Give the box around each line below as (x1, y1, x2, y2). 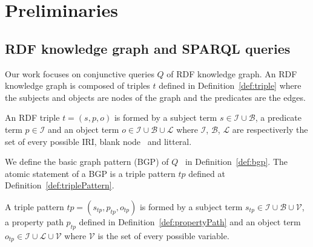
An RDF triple (5, 111, 60, 124)
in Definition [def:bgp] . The (185, 155, 288, 168)
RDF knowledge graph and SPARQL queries (5, 39, 291, 57)
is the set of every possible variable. (97, 229, 229, 242)
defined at (188, 167, 225, 179)
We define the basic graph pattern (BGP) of (5, 155, 169, 168)
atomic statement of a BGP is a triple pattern (5, 167, 176, 179)
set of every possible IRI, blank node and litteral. (5, 135, 192, 147)
